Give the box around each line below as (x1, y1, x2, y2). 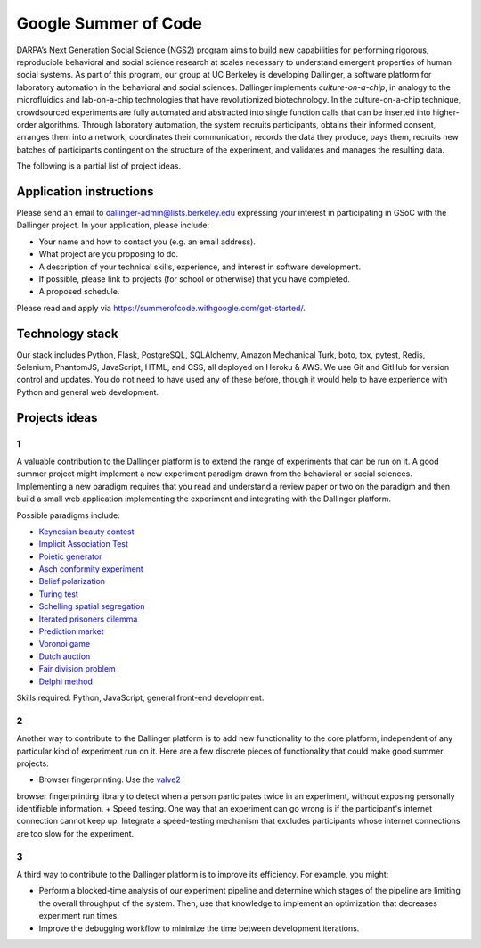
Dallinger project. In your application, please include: (16, 219, 210, 231)
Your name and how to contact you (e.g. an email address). (38, 236, 256, 247)
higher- (432, 107, 461, 118)
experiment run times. (38, 911, 119, 921)
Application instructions (16, 184, 154, 199)
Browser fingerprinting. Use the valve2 (38, 774, 182, 785)
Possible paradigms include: (16, 509, 120, 521)
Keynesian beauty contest (38, 526, 135, 537)
